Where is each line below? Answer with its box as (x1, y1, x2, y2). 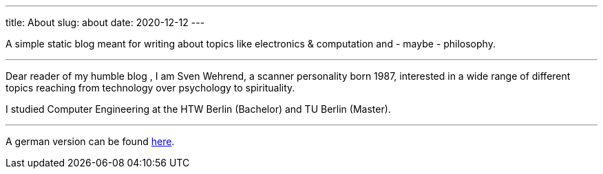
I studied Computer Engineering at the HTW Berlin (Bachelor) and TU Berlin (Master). (6, 103, 391, 115)
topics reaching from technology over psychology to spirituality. (6, 82, 295, 94)
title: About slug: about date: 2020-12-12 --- (6, 17, 205, 28)
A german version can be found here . (6, 135, 175, 147)
